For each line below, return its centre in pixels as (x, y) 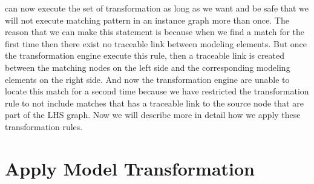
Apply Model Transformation (130, 168)
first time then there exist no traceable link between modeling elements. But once (156, 43)
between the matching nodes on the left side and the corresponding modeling (148, 67)
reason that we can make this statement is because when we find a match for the (155, 32)
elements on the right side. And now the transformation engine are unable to (147, 79)
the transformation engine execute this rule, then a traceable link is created (145, 55)
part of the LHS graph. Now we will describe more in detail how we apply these (153, 115)
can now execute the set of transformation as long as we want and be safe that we (157, 8)
